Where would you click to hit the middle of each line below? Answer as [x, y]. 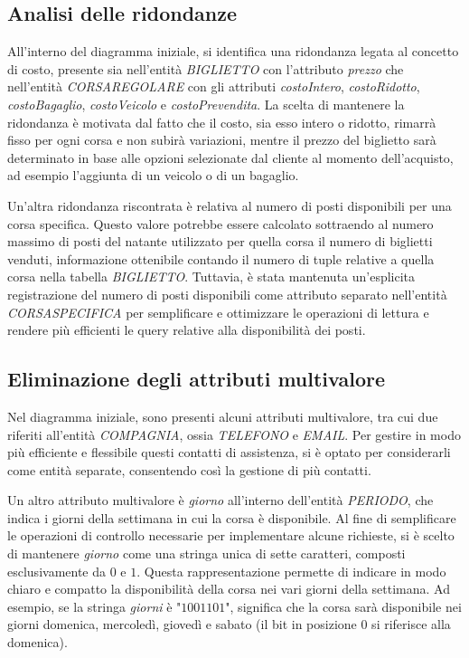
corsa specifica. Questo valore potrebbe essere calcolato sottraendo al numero [220, 223]
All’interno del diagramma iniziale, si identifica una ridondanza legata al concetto [233, 51]
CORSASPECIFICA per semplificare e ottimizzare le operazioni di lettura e [218, 312]
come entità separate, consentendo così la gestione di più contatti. [189, 469]
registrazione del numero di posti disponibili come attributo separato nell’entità [227, 294]
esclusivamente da [57, 571]
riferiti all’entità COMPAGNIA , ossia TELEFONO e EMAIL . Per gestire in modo [234, 434]
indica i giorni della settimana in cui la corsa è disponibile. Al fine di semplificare [232, 517]
